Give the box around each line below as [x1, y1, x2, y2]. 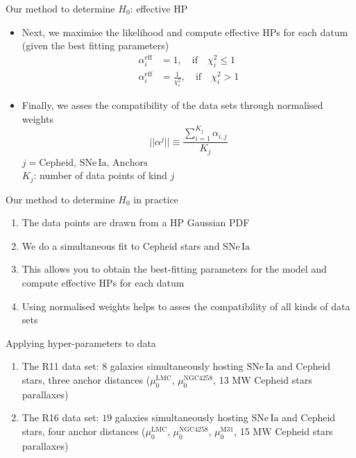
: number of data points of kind [33, 168, 167, 183]
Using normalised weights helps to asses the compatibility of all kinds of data [22, 298, 350, 313]
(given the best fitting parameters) [22, 38, 169, 53]
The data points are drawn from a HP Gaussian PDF [22, 215, 250, 230]
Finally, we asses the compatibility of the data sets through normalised [22, 98, 323, 112]
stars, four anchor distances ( [22, 424, 146, 439]
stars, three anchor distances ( [22, 373, 151, 387]
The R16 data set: [22, 410, 99, 425]
